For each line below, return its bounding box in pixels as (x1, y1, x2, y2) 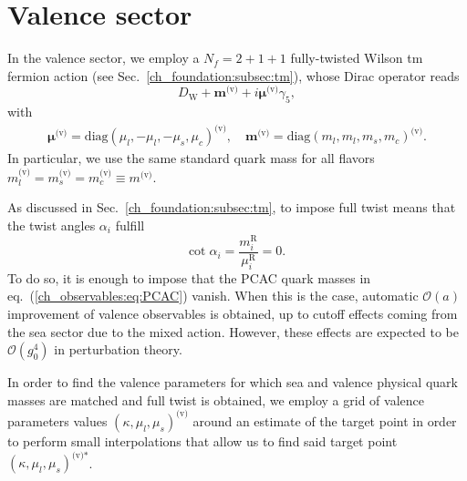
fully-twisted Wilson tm (290, 48, 423, 67)
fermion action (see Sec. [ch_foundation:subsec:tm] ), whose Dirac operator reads (7, 66, 460, 85)
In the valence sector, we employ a (7, 48, 200, 67)
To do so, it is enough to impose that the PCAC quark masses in (7, 268, 371, 287)
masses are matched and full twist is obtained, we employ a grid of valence (7, 390, 424, 409)
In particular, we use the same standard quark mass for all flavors (7, 148, 375, 168)
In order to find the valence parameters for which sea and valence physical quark (7, 373, 458, 392)
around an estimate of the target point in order (192, 411, 457, 430)
